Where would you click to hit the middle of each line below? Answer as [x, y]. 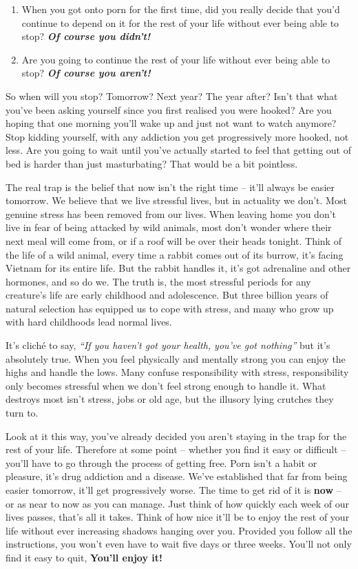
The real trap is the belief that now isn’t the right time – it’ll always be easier [170, 187]
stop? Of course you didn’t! [86, 36]
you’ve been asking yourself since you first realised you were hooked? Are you [169, 109]
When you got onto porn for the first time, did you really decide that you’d [181, 9]
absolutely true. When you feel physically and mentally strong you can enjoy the [176, 358]
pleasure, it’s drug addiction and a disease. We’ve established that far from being [177, 476]
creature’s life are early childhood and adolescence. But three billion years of [167, 295]
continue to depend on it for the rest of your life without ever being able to [180, 22]
